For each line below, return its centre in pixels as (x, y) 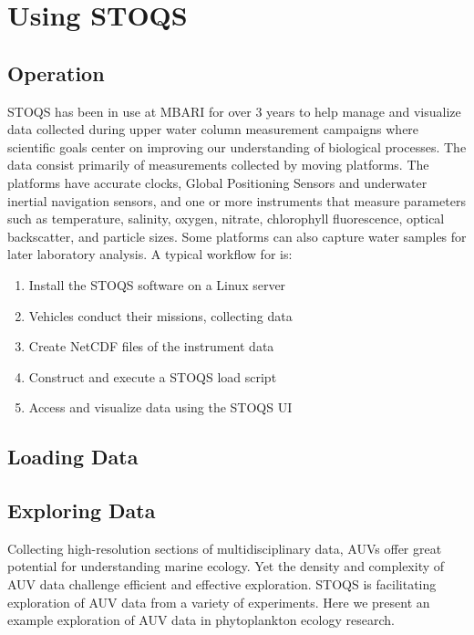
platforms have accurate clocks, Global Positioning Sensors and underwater (217, 182)
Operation (56, 73)
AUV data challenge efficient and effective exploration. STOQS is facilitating (222, 584)
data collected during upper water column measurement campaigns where (213, 129)
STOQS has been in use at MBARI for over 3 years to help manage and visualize (234, 111)
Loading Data (73, 457)
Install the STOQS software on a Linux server (157, 284)
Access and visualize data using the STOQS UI (160, 407)
